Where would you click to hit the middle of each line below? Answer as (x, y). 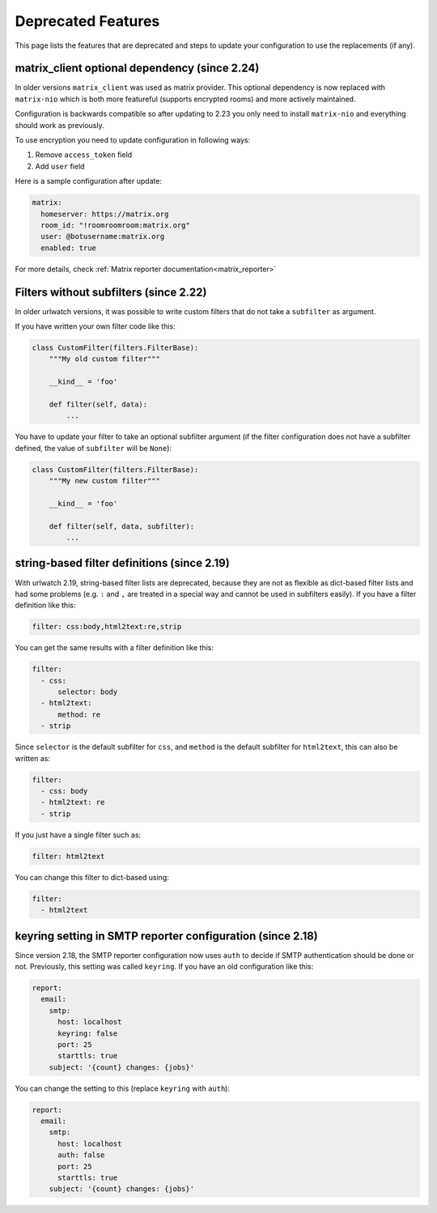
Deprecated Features (87, 21)
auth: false (81, 1155)
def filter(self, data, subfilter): (121, 526)
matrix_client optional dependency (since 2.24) (137, 68)
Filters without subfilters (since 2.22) (111, 292)
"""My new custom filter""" (105, 481)
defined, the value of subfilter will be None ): (93, 448)
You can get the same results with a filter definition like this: (115, 648)
